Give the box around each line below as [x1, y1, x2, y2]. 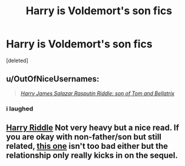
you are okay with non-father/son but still [6, 132, 162, 142]
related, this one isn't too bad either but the [6, 141, 168, 151]
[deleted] [6, 57, 28, 64]
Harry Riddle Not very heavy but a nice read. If [6, 123, 180, 133]
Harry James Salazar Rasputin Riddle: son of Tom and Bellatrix [20, 90, 175, 97]
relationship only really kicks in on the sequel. [6, 151, 179, 161]
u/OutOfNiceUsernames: [6, 74, 100, 84]
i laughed [6, 105, 34, 113]
